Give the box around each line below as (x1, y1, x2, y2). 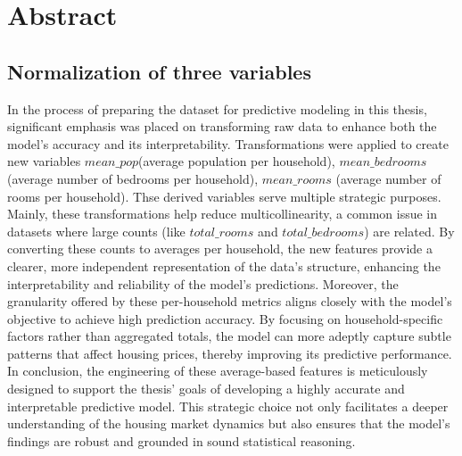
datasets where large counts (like (7, 221, 186, 240)
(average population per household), (138, 152, 335, 170)
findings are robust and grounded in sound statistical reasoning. (7, 431, 356, 450)
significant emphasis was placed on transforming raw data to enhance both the (7, 117, 437, 136)
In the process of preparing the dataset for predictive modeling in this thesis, (7, 99, 427, 118)
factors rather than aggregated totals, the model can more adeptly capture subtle (7, 327, 451, 345)
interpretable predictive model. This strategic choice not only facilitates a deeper (7, 396, 449, 415)
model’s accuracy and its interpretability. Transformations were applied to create (7, 134, 449, 153)
